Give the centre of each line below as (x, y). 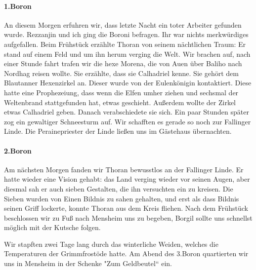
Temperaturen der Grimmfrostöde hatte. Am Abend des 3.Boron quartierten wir (126, 253)
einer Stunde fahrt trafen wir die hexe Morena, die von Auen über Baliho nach (123, 63)
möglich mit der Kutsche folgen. (52, 227)
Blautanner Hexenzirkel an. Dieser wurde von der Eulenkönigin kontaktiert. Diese (128, 83)
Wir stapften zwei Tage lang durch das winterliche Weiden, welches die (111, 244)
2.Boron (18, 150)
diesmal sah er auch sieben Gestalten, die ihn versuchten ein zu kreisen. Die (119, 188)
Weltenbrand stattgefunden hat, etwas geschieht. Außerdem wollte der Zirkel (120, 102)
